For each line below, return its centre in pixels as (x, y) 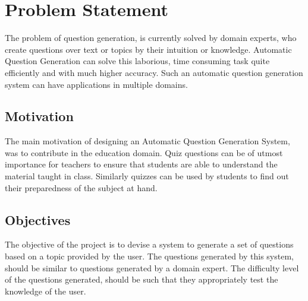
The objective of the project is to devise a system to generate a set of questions (149, 244)
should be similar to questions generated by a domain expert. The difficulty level (152, 267)
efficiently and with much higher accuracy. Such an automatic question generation (154, 72)
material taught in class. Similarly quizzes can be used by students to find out (147, 176)
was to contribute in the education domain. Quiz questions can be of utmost (144, 152)
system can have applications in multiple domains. (96, 84)
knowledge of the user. (45, 291)
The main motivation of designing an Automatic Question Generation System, (147, 141)
